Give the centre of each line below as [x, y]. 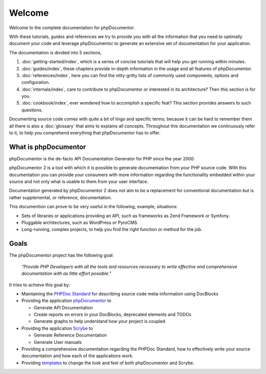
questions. [32, 110]
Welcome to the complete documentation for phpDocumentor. [72, 28]
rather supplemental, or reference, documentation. [60, 197]
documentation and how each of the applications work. [77, 356]
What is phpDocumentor [48, 147]
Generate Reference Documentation [70, 335]
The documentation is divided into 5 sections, [55, 52]
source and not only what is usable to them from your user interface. [79, 182]
